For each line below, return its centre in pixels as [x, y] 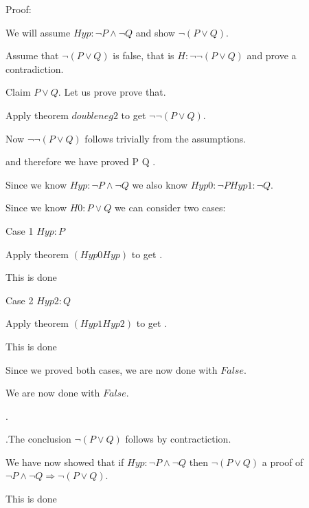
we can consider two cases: [170, 208]
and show [155, 32]
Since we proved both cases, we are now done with [112, 369]
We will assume [38, 32]
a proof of [283, 462]
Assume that [32, 55]
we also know [160, 184]
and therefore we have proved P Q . [81, 161]
